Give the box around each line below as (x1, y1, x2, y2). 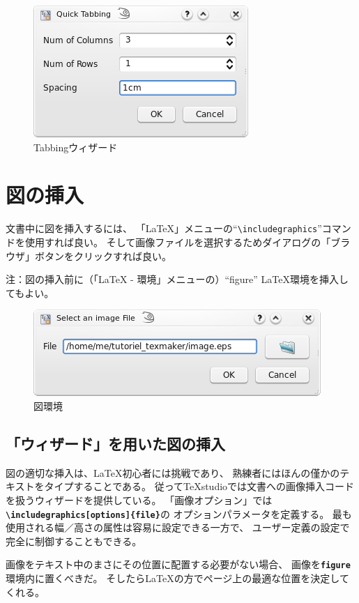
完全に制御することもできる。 (6, 533, 142, 548)
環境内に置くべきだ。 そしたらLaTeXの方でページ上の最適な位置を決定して (6, 571, 349, 586)
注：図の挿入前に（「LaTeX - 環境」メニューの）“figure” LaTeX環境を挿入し (6, 272, 349, 287)
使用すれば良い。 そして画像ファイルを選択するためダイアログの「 (24, 234, 331, 249)
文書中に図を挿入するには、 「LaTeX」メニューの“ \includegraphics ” (6, 221, 322, 236)
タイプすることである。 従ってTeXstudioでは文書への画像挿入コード (44, 479, 355, 494)
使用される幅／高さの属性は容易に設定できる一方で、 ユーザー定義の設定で (6, 520, 350, 535)
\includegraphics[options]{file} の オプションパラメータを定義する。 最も (6, 506, 352, 521)
